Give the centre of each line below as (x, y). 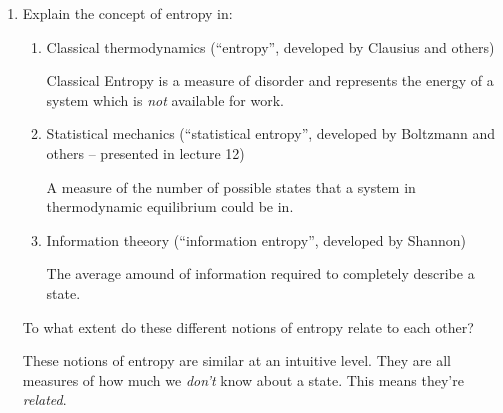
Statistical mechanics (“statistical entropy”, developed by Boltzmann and (271, 133)
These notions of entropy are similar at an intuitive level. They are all (236, 360)
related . (44, 399)
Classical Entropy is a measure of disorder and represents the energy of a (270, 80)
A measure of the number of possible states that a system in (231, 186)
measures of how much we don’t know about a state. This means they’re (243, 379)
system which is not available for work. (165, 99)
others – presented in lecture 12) (145, 152)
